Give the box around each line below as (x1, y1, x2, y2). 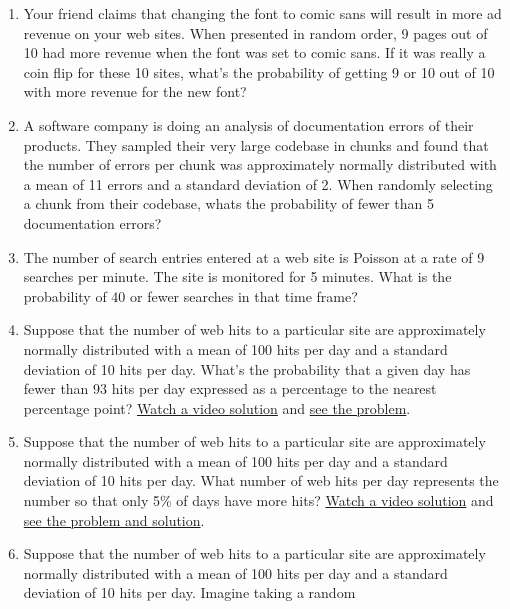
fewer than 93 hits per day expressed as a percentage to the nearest (23, 378, 437, 399)
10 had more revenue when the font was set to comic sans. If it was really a (23, 42, 486, 63)
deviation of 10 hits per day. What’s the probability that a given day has (23, 358, 471, 379)
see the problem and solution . (23, 509, 205, 530)
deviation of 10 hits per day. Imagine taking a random (23, 582, 356, 603)
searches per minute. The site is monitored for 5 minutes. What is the (23, 266, 452, 287)
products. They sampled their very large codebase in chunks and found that (23, 134, 489, 155)
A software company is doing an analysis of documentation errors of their (23, 114, 474, 135)
